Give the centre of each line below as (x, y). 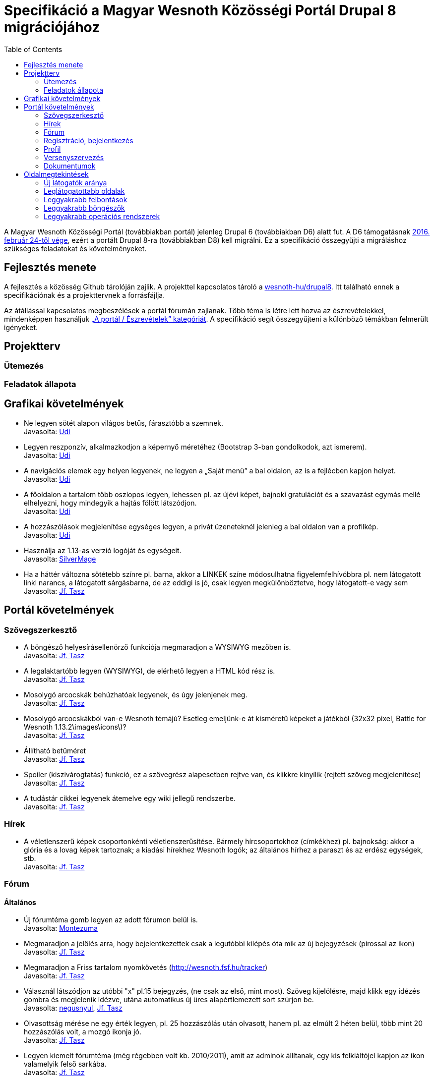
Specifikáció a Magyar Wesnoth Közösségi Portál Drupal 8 (200, 10)
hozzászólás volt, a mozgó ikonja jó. (83, 1032)
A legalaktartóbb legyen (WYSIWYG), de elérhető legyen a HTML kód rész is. (150, 671)
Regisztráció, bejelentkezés (89, 140)
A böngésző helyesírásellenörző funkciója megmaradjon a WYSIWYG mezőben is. (157, 647)
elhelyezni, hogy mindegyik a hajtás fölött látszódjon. (110, 503)
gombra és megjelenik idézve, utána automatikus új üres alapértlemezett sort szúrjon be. (169, 1000)
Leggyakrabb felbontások (86, 199)
